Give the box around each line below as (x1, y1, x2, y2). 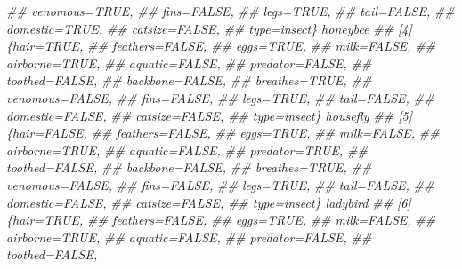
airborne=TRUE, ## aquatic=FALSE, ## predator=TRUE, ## (6, 140, 368, 159)
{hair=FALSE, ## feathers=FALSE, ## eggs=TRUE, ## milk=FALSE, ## (6, 123, 440, 142)
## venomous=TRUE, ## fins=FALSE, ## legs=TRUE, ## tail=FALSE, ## (6, 2, 455, 20)
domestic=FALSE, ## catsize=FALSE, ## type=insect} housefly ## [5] (6, 106, 412, 124)
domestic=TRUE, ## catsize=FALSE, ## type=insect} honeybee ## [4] (6, 19, 412, 37)
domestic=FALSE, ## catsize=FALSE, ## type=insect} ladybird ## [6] (6, 193, 411, 211)
